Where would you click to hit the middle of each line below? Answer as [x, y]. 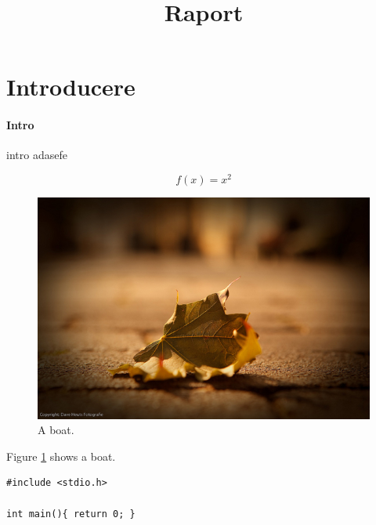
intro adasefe [37, 155]
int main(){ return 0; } [71, 514]
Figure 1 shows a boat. [61, 456]
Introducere [71, 87]
